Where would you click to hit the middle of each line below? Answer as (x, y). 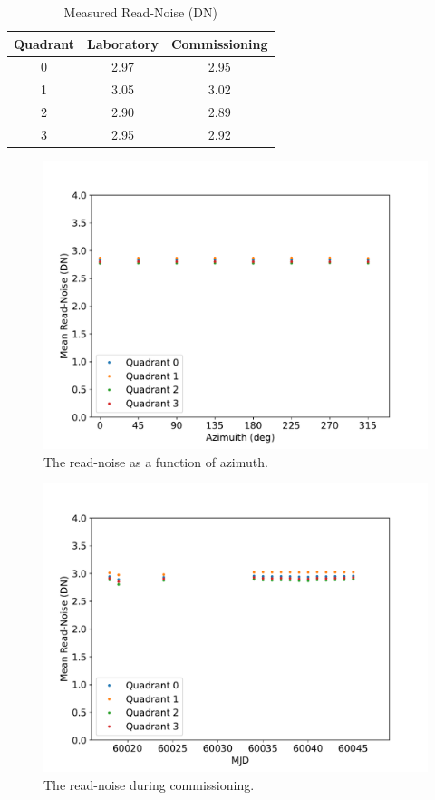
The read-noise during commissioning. (149, 784)
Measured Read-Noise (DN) (140, 12)
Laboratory (123, 43)
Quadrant (44, 43)
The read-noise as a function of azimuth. (156, 461)
